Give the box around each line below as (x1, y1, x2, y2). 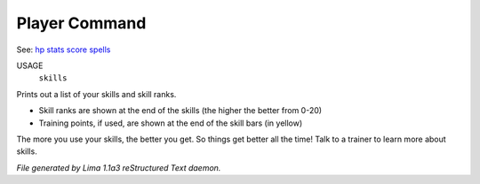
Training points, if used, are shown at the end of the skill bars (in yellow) (38, 118, 303, 128)
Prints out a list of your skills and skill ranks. (16, 88, 177, 99)
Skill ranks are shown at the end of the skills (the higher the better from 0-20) (38, 105, 323, 116)
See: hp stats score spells (16, 44, 111, 55)
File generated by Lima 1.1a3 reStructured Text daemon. (16, 162, 221, 172)
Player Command (16, 13, 147, 33)
